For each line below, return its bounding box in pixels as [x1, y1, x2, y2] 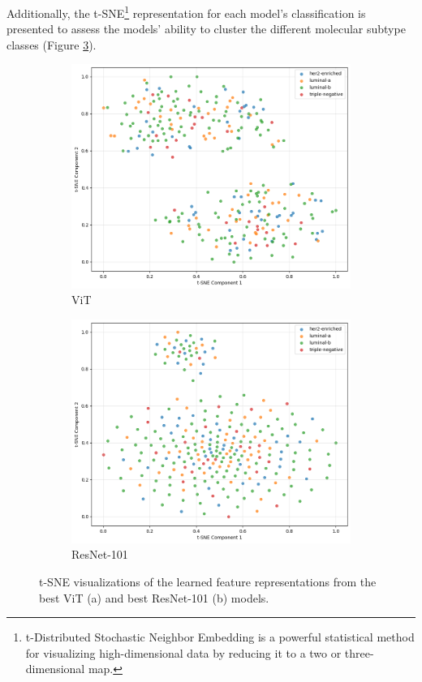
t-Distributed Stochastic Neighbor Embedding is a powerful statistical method [25, 628, 415, 646]
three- [344, 644, 374, 661]
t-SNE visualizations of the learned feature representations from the [39, 573, 377, 590]
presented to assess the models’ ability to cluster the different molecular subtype [6, 20, 406, 37]
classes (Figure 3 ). [6, 36, 97, 53]
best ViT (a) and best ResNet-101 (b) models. [39, 589, 269, 606]
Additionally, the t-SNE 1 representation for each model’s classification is [6, 2, 366, 21]
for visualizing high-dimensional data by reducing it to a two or [25, 644, 342, 661]
